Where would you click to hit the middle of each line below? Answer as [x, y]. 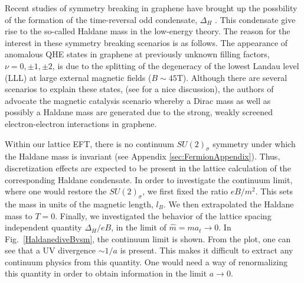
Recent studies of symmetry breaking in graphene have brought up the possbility [151, 8]
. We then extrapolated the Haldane [228, 204]
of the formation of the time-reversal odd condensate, [101, 19]
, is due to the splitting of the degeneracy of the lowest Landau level [176, 65]
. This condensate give [255, 19]
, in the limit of [139, 227]
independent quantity [43, 227]
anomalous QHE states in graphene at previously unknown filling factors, [137, 54]
